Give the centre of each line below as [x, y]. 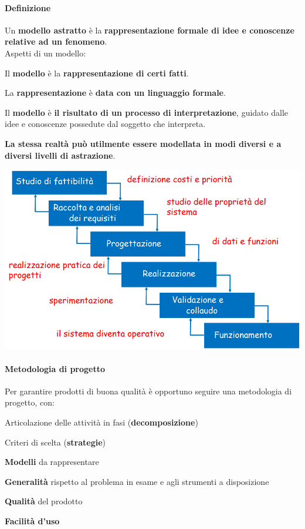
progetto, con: [30, 402]
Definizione [28, 7]
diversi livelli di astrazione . [60, 155]
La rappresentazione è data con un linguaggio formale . [115, 93]
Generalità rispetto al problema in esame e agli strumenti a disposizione [137, 481]
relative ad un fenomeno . [56, 41]
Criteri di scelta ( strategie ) [55, 442]
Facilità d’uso [32, 520]
